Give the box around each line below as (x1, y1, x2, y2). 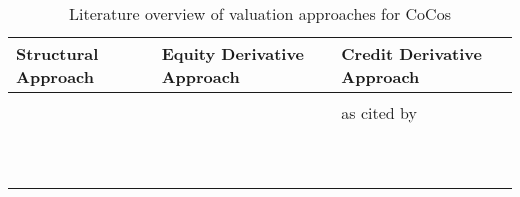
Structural (16, 42, 99, 65)
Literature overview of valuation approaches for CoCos (69, 2, 451, 25)
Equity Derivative (161, 42, 305, 65)
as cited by (341, 101, 417, 124)
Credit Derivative (341, 42, 482, 65)
